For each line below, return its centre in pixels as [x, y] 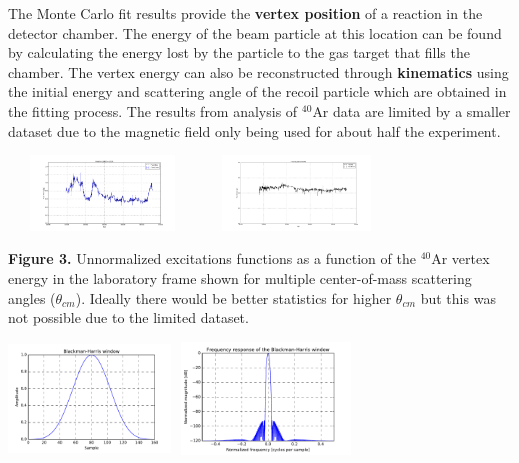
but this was [458, 297]
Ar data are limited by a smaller [411, 110]
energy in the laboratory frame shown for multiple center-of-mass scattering [240, 277]
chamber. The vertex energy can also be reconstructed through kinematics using [258, 71]
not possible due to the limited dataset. [128, 317]
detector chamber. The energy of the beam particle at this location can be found [255, 32]
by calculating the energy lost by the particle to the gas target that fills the [239, 52]
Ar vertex [460, 258]
